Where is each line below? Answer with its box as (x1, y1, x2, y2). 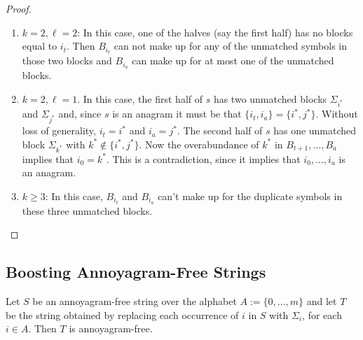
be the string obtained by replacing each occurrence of (6, 307, 239, 322)
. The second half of (177, 123, 263, 138)
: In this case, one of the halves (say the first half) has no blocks (77, 24, 353, 39)
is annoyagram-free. (69, 321, 153, 336)
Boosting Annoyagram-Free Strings (6, 261, 266, 283)
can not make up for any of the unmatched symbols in (114, 38, 347, 53)
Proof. (6, 1, 32, 15)
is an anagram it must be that (112, 106, 242, 121)
